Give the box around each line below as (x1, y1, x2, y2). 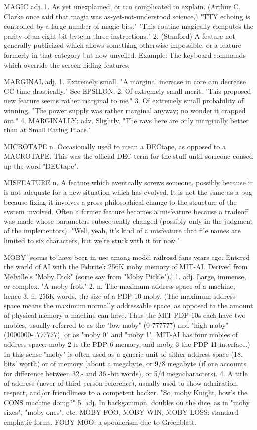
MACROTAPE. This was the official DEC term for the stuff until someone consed (4, 151, 253, 161)
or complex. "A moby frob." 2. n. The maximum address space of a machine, (4, 281, 235, 291)
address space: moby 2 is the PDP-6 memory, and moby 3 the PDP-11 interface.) (4, 339, 250, 349)
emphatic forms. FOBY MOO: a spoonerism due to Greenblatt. (4, 416, 197, 427)
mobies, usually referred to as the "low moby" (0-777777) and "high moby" (4, 319, 229, 330)
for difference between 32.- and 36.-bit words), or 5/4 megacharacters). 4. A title (4, 368, 248, 378)
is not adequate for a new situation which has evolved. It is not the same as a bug (4, 187, 253, 197)
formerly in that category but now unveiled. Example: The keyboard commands (4, 49, 246, 60)
